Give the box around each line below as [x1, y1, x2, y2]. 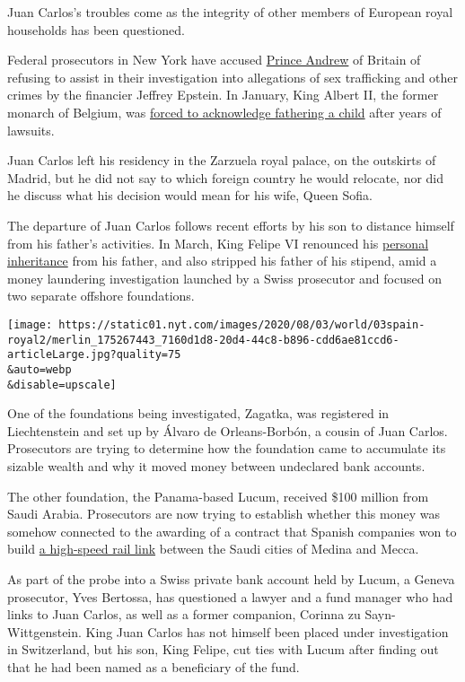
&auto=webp [7, 363, 72, 376]
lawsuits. [7, 120, 55, 139]
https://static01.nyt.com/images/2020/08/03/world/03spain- [58, 318, 426, 331]
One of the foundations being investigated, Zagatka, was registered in [7, 404, 390, 423]
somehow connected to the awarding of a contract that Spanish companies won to [7, 521, 457, 540]
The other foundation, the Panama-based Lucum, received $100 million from [7, 486, 429, 505]
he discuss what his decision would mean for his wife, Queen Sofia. [7, 186, 373, 205]
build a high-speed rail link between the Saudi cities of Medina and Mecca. [7, 539, 419, 558]
